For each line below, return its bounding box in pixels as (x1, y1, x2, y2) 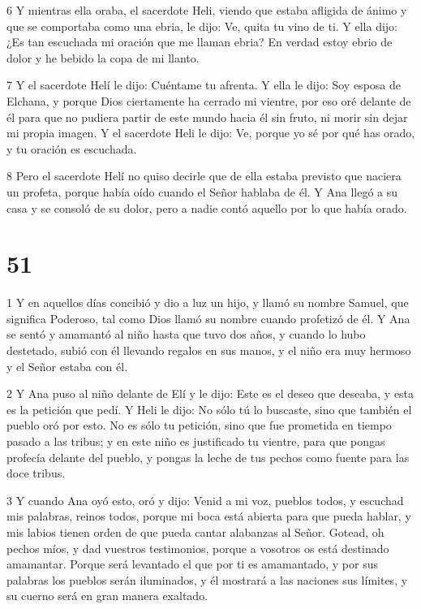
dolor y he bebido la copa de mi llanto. (6, 49, 200, 66)
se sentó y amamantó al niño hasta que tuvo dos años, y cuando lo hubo (6, 326, 366, 343)
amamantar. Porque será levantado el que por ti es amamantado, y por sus (6, 555, 379, 572)
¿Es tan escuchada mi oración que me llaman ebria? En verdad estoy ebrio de (6, 33, 393, 50)
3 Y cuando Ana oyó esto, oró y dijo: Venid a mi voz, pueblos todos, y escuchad (6, 491, 404, 508)
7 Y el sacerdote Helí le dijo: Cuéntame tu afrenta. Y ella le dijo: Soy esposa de (6, 76, 401, 93)
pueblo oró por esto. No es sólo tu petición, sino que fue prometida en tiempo (6, 417, 392, 434)
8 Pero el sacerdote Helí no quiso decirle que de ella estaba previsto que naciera (6, 167, 402, 184)
